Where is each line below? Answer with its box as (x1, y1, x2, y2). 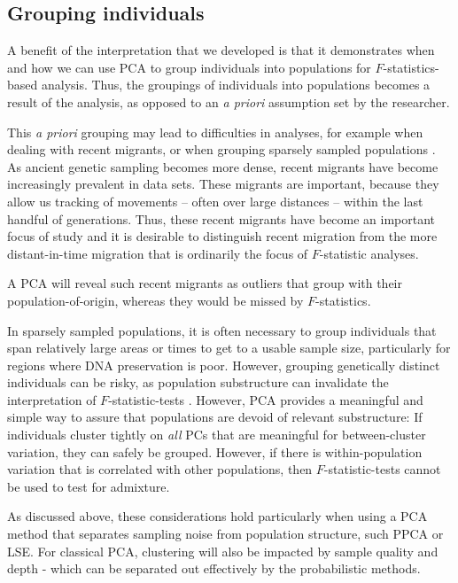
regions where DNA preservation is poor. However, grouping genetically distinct (7, 355, 440, 374)
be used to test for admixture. (7, 477, 170, 495)
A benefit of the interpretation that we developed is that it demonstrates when (7, 41, 435, 59)
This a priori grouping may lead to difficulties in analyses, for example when (7, 122, 423, 141)
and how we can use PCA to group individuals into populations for (7, 58, 371, 76)
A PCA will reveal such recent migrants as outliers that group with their (7, 274, 402, 292)
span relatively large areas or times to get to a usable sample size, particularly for (7, 338, 451, 357)
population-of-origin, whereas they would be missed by (7, 291, 304, 309)
